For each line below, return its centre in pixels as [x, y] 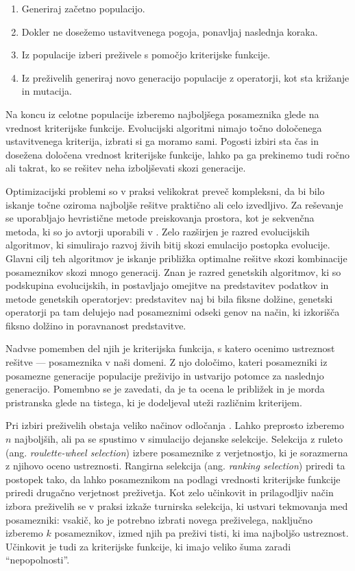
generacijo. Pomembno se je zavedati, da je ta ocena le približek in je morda [165, 389]
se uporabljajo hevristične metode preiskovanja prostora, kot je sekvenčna [160, 218]
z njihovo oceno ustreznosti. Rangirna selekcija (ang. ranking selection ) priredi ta [175, 466]
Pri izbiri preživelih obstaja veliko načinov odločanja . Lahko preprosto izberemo [175, 425]
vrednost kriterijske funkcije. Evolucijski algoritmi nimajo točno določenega [164, 127]
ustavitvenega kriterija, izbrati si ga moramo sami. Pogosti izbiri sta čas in [162, 141]
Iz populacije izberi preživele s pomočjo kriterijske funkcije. [146, 55]
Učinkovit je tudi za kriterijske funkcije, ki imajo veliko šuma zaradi [148, 546]
